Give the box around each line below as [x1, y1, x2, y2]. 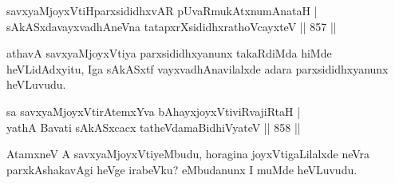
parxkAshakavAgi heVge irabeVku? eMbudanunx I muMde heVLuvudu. [6, 161, 357, 177]
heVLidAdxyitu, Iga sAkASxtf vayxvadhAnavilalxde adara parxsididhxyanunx [6, 60, 389, 77]
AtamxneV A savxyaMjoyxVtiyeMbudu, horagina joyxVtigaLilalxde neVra [6, 145, 370, 162]
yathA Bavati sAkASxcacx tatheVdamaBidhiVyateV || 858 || [6, 118, 301, 135]
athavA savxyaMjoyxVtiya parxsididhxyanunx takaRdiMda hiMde [6, 45, 332, 62]
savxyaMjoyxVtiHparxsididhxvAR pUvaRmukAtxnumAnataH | [6, 2, 318, 18]
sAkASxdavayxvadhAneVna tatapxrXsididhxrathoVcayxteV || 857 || [6, 18, 337, 34]
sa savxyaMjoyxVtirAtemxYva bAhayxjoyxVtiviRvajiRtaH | [6, 102, 301, 119]
